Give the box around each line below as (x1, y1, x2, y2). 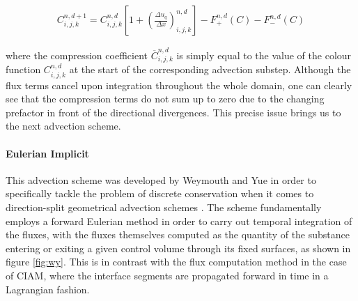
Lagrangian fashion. (6, 281, 90, 296)
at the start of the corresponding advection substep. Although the (69, 62, 351, 77)
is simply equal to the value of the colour (176, 47, 352, 62)
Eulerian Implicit (6, 146, 89, 160)
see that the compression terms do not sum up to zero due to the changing (6, 91, 325, 106)
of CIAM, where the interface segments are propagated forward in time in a (6, 268, 329, 282)
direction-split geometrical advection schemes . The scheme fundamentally (6, 199, 322, 214)
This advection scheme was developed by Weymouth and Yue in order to (6, 172, 316, 187)
